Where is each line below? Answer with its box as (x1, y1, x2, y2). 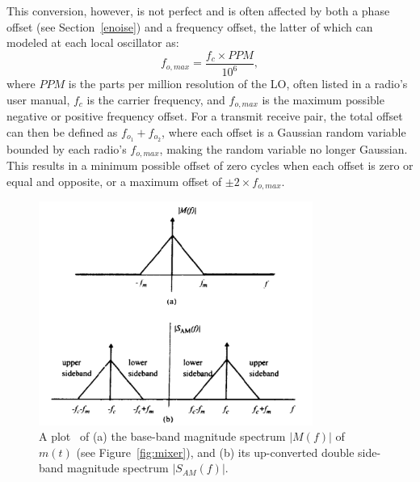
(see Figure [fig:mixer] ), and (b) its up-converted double (76, 443, 355, 460)
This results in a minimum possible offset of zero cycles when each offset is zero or (6, 157, 414, 174)
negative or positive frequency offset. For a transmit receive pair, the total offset (6, 108, 403, 125)
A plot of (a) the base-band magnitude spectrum (39, 428, 286, 445)
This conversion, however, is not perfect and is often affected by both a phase (6, 2, 390, 19)
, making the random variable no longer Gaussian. (159, 140, 408, 157)
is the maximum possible (262, 91, 384, 108)
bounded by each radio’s (6, 140, 127, 157)
